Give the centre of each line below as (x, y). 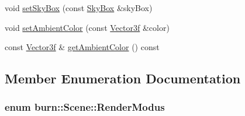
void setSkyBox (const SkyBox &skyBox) (79, 8)
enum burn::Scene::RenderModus (85, 107)
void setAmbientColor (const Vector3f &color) (87, 27)
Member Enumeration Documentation (123, 78)
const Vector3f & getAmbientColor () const (82, 47)
